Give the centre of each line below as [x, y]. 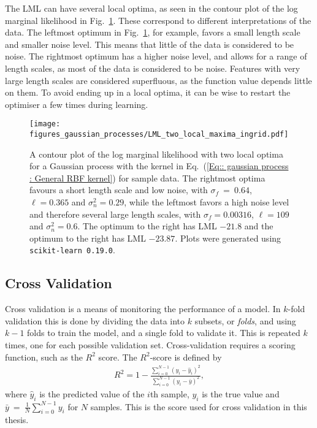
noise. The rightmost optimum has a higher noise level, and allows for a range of [156, 56]
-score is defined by [186, 357]
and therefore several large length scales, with [115, 214]
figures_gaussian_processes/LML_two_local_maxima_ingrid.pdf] [159, 134]
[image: [45, 124]
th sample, [170, 393]
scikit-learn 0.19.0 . [72, 250]
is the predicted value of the [92, 393]
